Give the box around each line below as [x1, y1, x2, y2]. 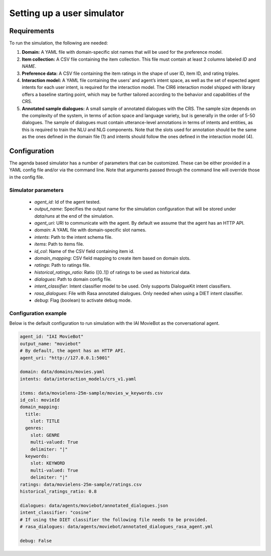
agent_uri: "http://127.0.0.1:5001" [20, 355, 110, 360]
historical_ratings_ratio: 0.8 [20, 488, 97, 494]
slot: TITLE [30, 418, 60, 424]
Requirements [9, 27, 55, 35]
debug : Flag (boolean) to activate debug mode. [34, 297, 132, 304]
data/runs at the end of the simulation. [34, 213, 114, 219]
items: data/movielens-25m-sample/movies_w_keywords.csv [20, 390, 163, 396]
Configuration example [9, 310, 67, 317]
